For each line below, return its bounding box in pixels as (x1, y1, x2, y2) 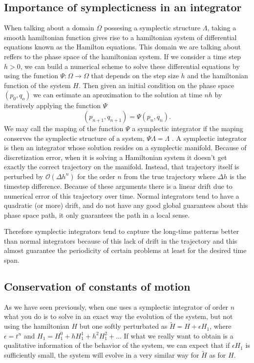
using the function (4, 70, 58, 81)
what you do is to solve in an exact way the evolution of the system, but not (4, 311, 233, 321)
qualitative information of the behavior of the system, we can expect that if (4, 340, 230, 350)
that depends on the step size (91, 70, 179, 81)
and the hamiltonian (187, 70, 248, 81)
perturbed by (4, 171, 43, 181)
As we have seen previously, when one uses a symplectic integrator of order (4, 301, 229, 312)
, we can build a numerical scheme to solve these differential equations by (20, 61, 240, 71)
